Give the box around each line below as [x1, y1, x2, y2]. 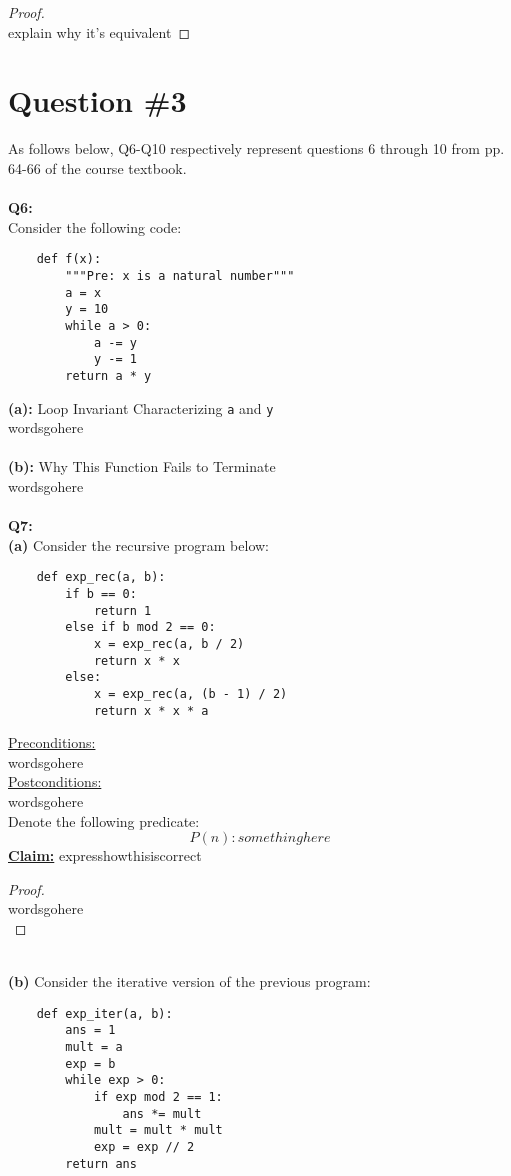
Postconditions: [8, 771, 102, 792]
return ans [65, 1156, 137, 1171]
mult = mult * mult [93, 1123, 223, 1138]
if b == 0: [65, 587, 137, 601]
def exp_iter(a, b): [36, 1006, 173, 1021]
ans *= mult [122, 1106, 202, 1121]
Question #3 [8, 80, 187, 121]
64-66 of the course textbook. [8, 157, 187, 178]
